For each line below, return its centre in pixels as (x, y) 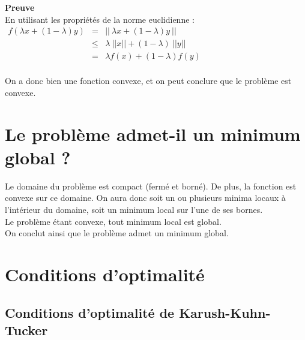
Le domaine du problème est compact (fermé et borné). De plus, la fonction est (151, 186)
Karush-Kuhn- (225, 312)
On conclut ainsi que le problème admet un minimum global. (117, 233)
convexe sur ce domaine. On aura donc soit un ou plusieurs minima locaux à (145, 198)
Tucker (26, 330)
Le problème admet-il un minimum (153, 133)
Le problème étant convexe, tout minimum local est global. (113, 221)
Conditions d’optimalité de (90, 312)
